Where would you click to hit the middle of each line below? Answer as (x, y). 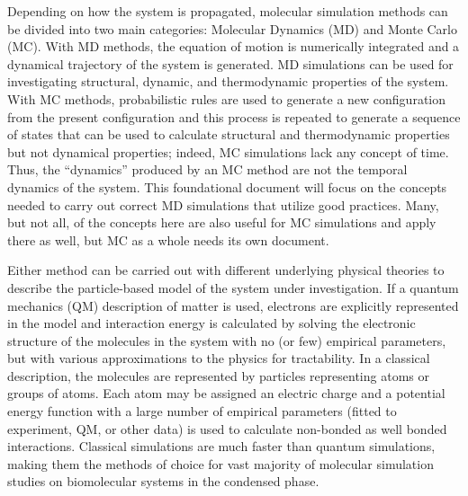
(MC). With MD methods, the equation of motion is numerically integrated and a (234, 46)
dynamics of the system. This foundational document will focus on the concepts (227, 186)
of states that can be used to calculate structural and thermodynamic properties (229, 134)
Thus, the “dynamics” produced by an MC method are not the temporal (207, 169)
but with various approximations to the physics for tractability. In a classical (219, 358)
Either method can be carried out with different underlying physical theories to (226, 270)
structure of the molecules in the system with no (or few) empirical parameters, (227, 340)
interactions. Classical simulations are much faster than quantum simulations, (221, 446)
